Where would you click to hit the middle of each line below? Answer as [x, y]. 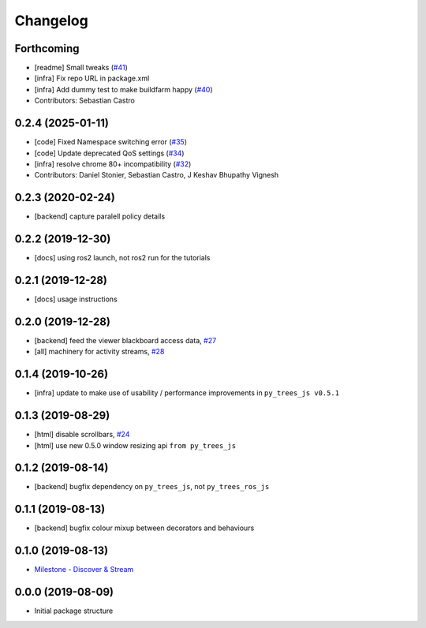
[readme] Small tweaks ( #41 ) [81, 68]
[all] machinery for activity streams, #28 [99, 352]
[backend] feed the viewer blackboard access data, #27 [125, 340]
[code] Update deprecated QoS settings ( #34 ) [109, 153]
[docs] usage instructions [76, 299]
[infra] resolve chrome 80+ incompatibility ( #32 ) [113, 164]
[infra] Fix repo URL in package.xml [92, 78]
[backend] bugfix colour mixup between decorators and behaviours [144, 528]
